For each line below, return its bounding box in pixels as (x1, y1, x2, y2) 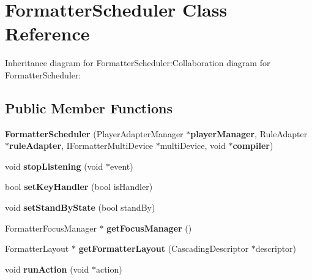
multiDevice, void (160, 139, 226, 152)
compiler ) (232, 139, 273, 152)
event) (110, 159, 133, 172)
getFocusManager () (106, 221, 192, 234)
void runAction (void (5, 262, 89, 275)
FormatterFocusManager (5, 221, 97, 234)
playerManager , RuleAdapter (190, 127, 308, 140)
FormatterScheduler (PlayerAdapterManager (5, 127, 184, 140)
